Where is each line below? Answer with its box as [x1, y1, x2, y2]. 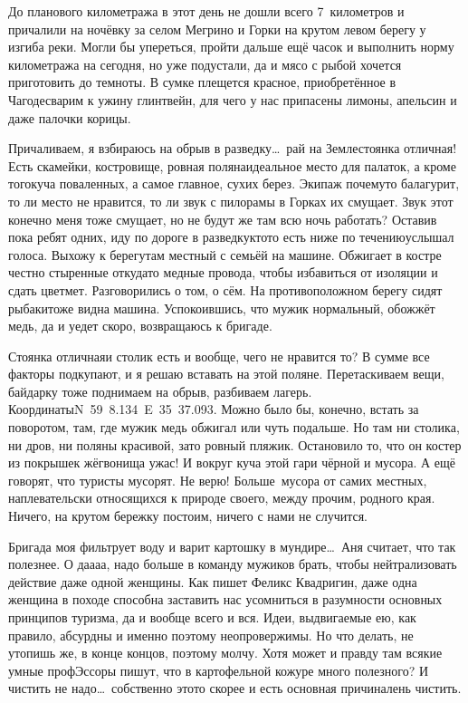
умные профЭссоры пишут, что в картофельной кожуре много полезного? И [8, 660, 429, 679]
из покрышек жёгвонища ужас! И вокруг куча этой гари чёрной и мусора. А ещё [8, 453, 456, 472]
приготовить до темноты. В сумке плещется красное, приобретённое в [8, 72, 396, 91]
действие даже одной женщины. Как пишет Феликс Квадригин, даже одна [8, 572, 417, 591]
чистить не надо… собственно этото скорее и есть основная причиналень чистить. [8, 679, 462, 698]
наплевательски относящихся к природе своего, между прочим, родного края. [8, 488, 435, 507]
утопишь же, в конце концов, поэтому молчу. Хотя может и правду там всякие [8, 643, 443, 662]
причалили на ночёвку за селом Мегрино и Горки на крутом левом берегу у [8, 19, 426, 38]
